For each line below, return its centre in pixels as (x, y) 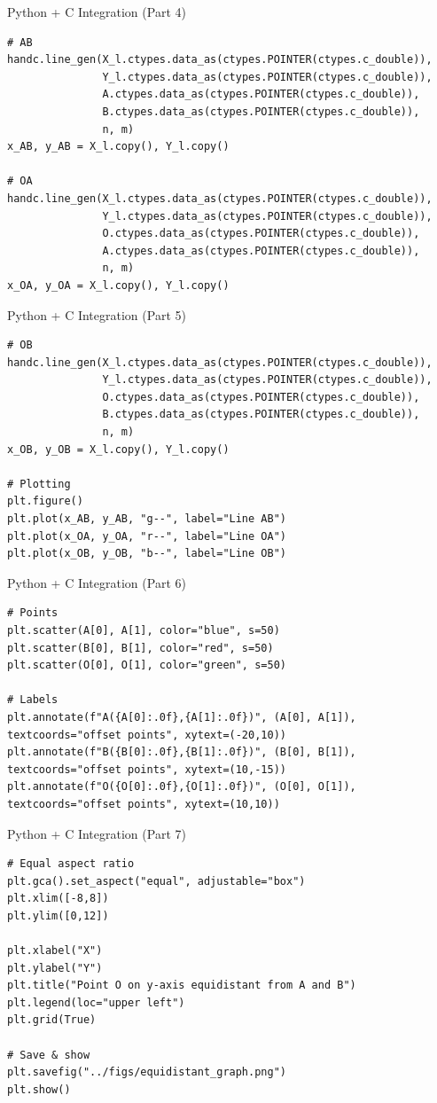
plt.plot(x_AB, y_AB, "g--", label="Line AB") (147, 519)
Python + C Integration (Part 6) (97, 582)
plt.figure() (45, 501)
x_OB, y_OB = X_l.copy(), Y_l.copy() (118, 449)
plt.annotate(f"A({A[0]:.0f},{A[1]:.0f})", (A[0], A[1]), (182, 717)
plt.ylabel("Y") (55, 968)
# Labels (33, 700)
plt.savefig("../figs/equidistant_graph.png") (147, 1072)
